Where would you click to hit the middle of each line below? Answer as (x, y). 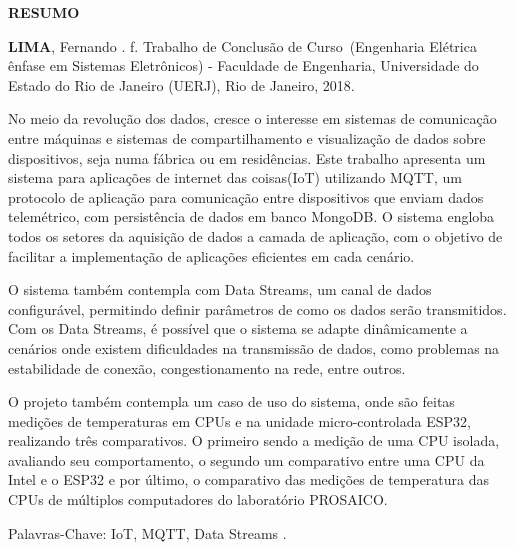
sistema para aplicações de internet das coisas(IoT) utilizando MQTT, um (235, 177)
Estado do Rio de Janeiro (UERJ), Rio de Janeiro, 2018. (181, 84)
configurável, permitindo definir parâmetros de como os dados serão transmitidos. (257, 308)
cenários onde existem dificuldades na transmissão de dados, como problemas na (254, 347)
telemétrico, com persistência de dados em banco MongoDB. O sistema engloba (251, 216)
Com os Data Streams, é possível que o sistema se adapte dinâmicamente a (238, 328)
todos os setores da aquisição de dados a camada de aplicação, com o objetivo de (255, 235)
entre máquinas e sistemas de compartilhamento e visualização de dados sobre (247, 137)
